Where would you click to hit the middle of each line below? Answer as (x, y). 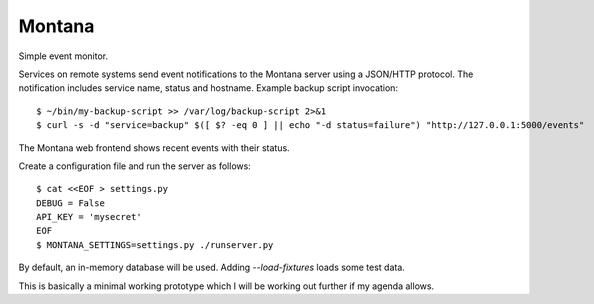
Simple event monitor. (63, 56)
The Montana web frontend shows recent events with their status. (154, 147)
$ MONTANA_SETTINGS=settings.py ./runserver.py (155, 244)
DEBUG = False (70, 203)
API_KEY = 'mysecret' (89, 217)
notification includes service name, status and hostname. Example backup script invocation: (208, 88)
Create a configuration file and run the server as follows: (135, 166)
